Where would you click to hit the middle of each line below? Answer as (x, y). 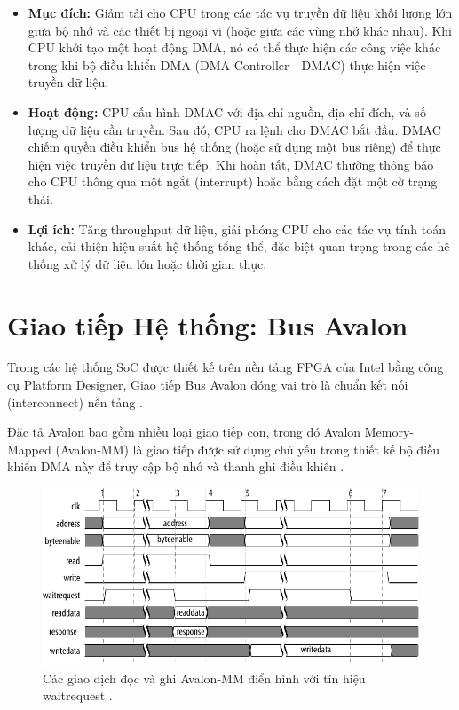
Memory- (389, 432)
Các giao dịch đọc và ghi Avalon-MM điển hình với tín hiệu (204, 678)
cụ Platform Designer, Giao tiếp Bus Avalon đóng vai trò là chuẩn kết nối (208, 385)
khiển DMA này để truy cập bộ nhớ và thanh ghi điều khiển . (176, 466)
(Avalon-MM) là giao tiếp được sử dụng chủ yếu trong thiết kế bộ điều (248, 449)
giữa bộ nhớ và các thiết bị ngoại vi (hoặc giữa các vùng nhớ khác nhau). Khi (240, 30)
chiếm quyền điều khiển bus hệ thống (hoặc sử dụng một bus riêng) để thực (234, 147)
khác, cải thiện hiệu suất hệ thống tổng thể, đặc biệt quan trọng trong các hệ (239, 246)
